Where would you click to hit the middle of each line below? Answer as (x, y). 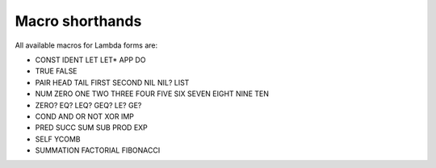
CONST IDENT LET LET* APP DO (90, 60)
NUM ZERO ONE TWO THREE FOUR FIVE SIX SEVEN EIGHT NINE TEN (152, 94)
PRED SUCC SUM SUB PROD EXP (92, 128)
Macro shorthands (78, 21)
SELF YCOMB (58, 139)
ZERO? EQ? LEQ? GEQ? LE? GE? (88, 105)
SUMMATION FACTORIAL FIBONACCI (98, 150)
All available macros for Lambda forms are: (86, 45)
